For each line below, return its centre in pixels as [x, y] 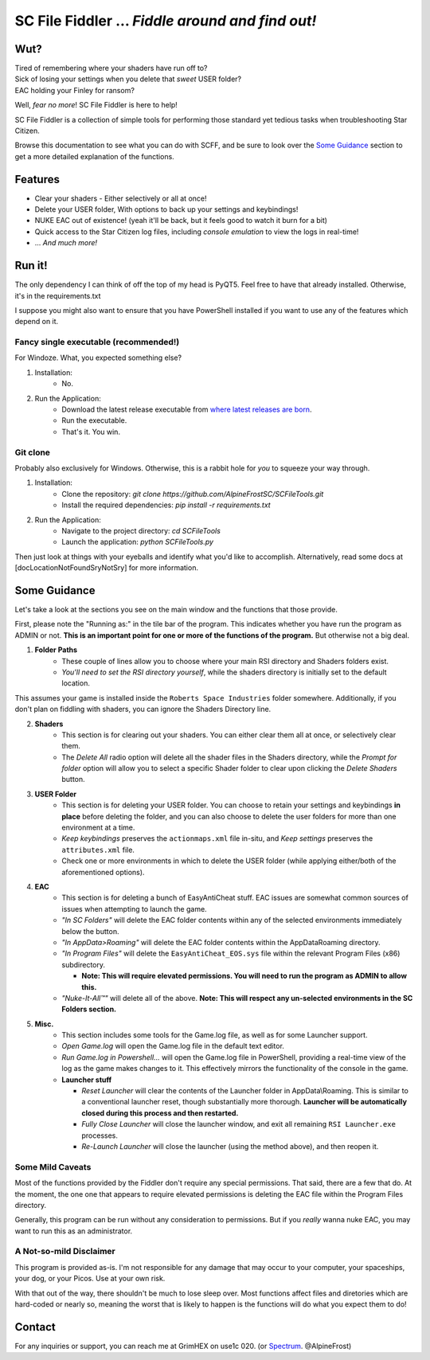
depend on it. [37, 322]
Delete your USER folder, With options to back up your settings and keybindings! [166, 209]
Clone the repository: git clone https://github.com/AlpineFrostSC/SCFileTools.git [193, 494]
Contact [35, 1327]
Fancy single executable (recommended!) [97, 342]
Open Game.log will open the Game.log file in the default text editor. [173, 1046]
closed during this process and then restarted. [160, 1113]
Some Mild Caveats [53, 1167]
